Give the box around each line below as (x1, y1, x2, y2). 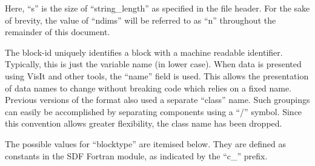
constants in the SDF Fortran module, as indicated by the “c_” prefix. (5, 149, 268, 162)
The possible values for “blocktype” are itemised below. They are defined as (5, 137, 287, 150)
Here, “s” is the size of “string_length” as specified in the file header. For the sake (5, 2, 310, 14)
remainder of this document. (5, 25, 110, 38)
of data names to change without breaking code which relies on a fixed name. (5, 81, 292, 94)
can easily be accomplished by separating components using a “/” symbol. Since (5, 105, 302, 118)
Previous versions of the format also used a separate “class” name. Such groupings (5, 93, 310, 106)
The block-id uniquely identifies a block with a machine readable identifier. (5, 45, 283, 58)
